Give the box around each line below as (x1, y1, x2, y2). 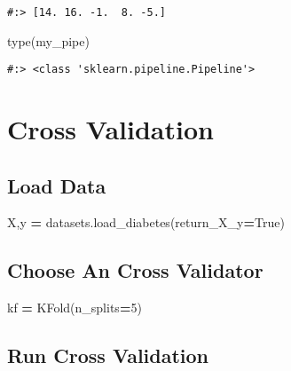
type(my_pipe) (7, 31, 90, 50)
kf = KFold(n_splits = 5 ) (7, 298, 142, 317)
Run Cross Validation (7, 342, 209, 369)
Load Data (7, 171, 106, 199)
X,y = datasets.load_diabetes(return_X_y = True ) (7, 213, 285, 232)
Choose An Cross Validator (7, 257, 263, 284)
